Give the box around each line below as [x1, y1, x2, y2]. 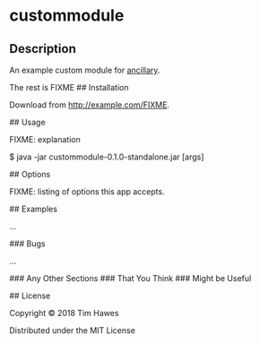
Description [9, 41, 76, 56]
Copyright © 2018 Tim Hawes [9, 308, 119, 318]
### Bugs [9, 238, 46, 249]
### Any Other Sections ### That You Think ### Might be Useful [9, 273, 252, 283]
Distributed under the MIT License [9, 325, 136, 336]
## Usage [9, 117, 47, 127]
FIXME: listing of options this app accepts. [9, 186, 165, 197]
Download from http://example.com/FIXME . [9, 99, 170, 110]
